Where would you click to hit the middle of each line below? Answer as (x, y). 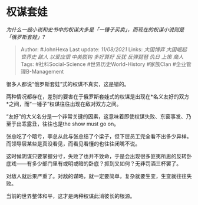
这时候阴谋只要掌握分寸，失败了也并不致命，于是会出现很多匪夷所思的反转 (96, 156)
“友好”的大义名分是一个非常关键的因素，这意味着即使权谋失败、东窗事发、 (96, 116)
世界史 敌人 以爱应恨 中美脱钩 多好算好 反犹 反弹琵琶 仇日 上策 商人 (102, 57)
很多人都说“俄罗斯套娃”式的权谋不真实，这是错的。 (68, 84)
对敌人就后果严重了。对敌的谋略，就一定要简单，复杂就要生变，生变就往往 (96, 176)
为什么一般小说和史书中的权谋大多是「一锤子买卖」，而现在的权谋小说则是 (95, 29)
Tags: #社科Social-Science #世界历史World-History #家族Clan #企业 (103, 64)
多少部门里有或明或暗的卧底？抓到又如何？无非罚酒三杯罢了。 (106, 163)
